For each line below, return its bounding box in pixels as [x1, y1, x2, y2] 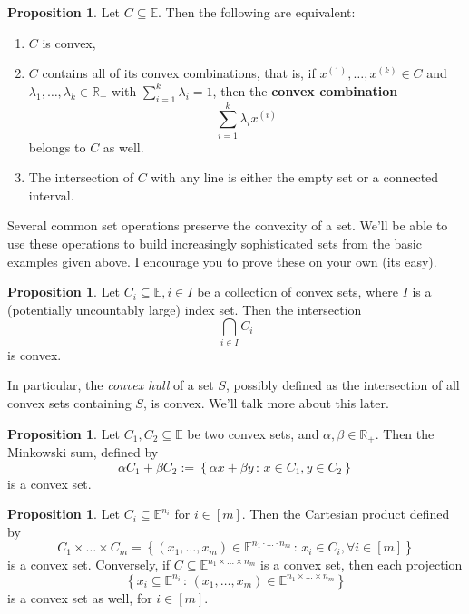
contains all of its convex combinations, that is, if [42, 63, 316, 83]
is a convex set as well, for [7, 588, 152, 607]
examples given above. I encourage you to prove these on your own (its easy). [7, 251, 437, 270]
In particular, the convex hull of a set [7, 375, 214, 395]
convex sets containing [7, 393, 132, 412]
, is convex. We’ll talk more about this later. [142, 393, 389, 412]
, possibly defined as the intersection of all [225, 375, 460, 395]
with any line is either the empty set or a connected [151, 168, 439, 187]
